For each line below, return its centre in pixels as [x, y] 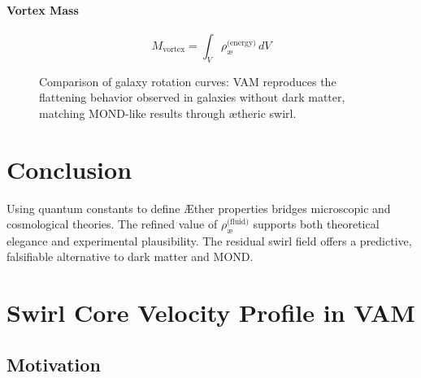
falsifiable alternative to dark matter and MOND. [130, 256]
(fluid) [238, 222]
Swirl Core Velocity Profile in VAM [211, 313]
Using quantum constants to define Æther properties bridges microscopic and [199, 208]
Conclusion [69, 169]
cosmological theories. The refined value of [112, 224]
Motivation [54, 364]
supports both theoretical [316, 224]
